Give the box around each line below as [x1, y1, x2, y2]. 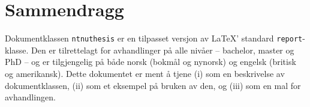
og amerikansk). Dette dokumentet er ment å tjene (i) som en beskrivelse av [5, 67, 285, 79]
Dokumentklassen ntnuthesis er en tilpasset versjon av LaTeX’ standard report [5, 32, 303, 44]
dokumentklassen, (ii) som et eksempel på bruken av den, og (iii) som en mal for [5, 79, 301, 91]
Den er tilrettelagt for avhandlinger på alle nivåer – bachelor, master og [31, 43, 294, 56]
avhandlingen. [5, 91, 56, 103]
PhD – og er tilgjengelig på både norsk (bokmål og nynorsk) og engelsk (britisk [5, 55, 296, 68]
